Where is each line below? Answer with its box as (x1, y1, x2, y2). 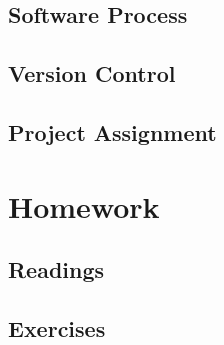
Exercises (8, 312, 106, 343)
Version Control (8, 58, 176, 89)
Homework (8, 185, 160, 226)
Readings (8, 254, 105, 285)
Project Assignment (8, 116, 217, 147)
